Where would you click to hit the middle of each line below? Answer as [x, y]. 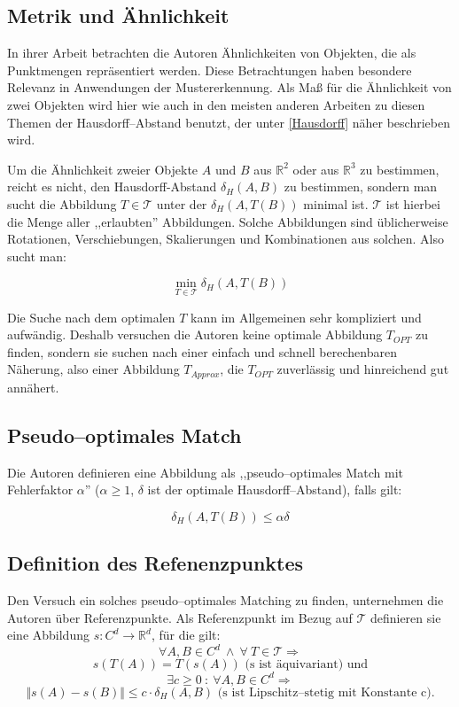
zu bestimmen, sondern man [361, 186]
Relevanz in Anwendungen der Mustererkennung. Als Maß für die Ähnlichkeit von [229, 87]
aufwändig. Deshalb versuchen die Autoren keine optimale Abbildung [195, 334]
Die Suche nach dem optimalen [91, 317]
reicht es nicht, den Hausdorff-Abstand [112, 186]
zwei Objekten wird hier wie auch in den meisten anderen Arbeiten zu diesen [216, 104]
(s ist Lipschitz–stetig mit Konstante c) [324, 692]
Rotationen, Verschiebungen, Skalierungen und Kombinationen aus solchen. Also [226, 239]
